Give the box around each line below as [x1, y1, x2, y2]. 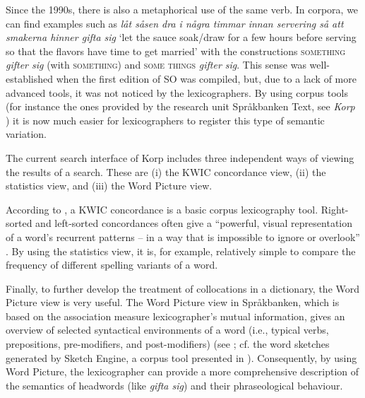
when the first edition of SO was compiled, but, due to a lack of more [56, 71, 357, 86]
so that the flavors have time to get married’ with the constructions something [6, 43, 346, 58]
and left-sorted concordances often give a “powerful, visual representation [35, 216, 353, 230]
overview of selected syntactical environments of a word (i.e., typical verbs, [6, 322, 329, 337]
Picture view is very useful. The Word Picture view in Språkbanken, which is [6, 295, 340, 310]
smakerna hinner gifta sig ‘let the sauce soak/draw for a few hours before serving [6, 30, 357, 45]
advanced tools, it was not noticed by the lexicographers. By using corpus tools [6, 85, 348, 100]
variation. [6, 127, 47, 141]
